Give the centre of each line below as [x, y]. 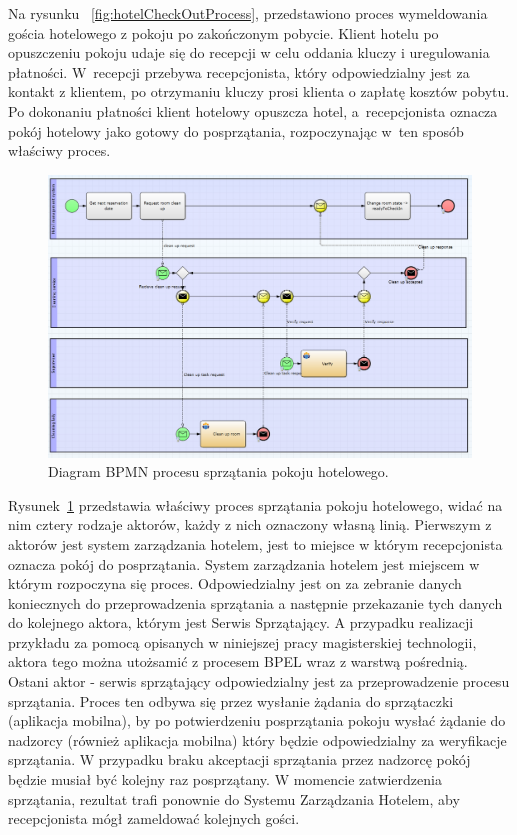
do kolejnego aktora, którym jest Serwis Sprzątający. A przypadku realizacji [241, 622]
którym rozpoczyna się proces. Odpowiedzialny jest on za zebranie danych [235, 583]
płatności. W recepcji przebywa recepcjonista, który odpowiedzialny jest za [239, 71]
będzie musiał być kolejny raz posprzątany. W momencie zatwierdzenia [225, 779]
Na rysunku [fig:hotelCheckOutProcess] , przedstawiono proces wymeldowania [248, 13]
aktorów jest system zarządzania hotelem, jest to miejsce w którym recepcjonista [255, 543]
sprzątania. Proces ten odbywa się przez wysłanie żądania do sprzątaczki [231, 700]
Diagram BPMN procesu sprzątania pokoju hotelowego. [218, 471]
